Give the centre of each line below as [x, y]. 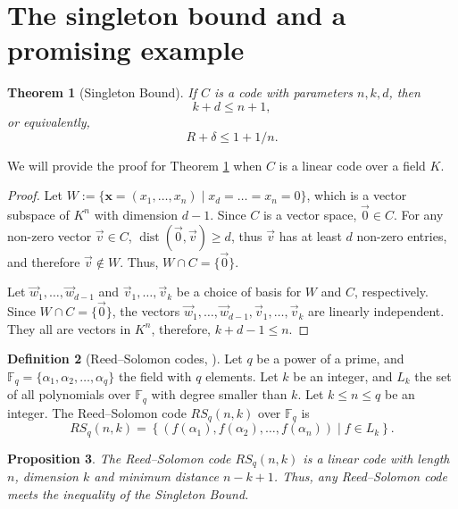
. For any [418, 214]
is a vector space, [310, 214]
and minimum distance [156, 476]
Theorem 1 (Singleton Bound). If [102, 92]
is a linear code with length [376, 458]
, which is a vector [357, 195]
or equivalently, [49, 121]
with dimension [136, 214]
